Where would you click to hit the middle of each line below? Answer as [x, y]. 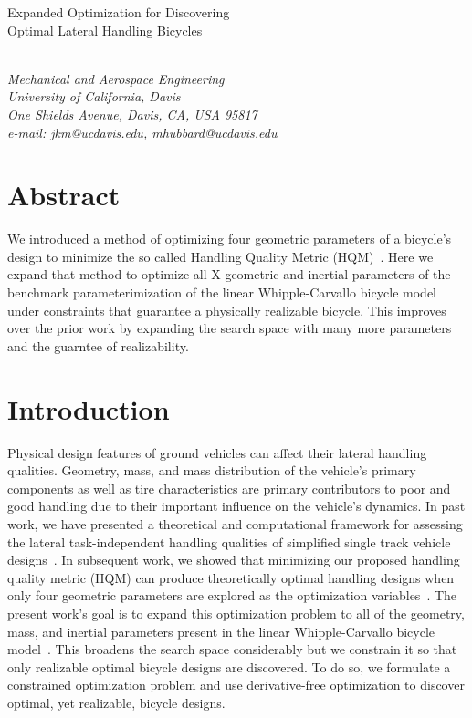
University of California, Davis [94, 96]
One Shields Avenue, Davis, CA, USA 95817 [132, 114]
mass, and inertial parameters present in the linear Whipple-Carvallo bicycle [221, 631]
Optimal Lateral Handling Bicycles [105, 30]
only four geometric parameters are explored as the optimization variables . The [232, 595]
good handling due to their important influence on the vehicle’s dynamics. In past [236, 506]
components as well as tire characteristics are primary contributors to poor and [229, 488]
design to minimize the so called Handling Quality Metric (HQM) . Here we [220, 256]
